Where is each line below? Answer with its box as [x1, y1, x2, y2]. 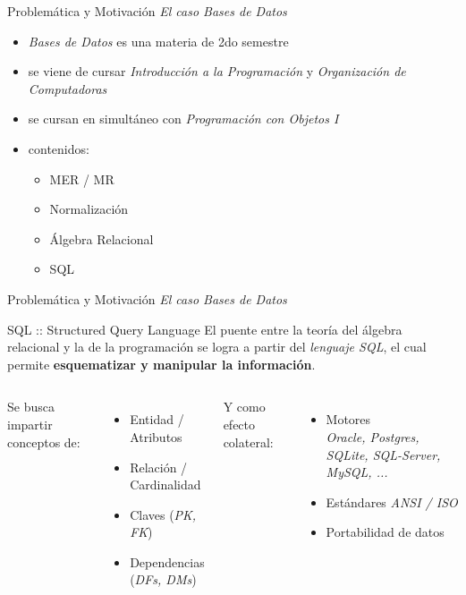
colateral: [223, 432, 274, 451]
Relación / [130, 457, 188, 476]
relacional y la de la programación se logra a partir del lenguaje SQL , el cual [7, 337, 427, 356]
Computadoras [28, 79, 107, 98]
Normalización [49, 200, 129, 218]
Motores [326, 410, 371, 429]
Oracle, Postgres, [326, 427, 419, 446]
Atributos [130, 427, 182, 446]
